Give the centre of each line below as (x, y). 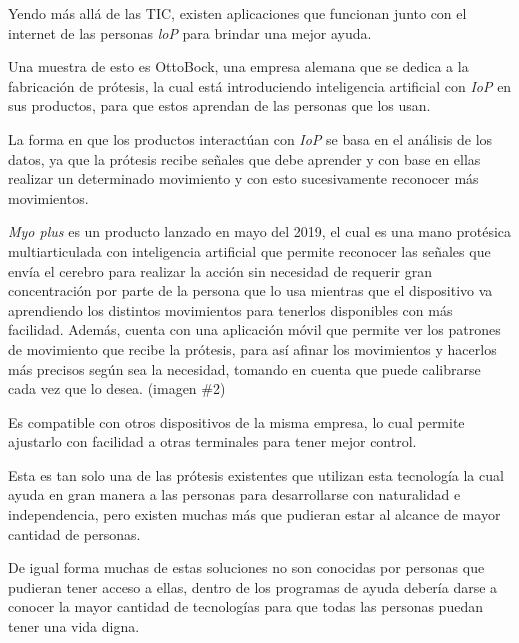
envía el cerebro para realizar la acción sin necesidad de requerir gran (220, 270)
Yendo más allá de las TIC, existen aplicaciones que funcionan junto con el (237, 13)
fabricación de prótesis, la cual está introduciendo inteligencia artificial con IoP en (260, 85)
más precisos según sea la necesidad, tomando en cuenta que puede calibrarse (244, 368)
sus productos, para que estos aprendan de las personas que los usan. (219, 105)
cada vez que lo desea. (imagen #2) (117, 388)
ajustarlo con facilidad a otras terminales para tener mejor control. (212, 441)
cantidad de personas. (74, 533)
